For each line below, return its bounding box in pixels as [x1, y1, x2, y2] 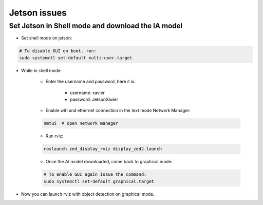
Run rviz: [45, 133, 64, 139]
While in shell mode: [21, 67, 62, 73]
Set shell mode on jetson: [21, 35, 73, 41]
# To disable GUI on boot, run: [19, 48, 97, 54]
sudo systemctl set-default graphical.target [43, 178, 154, 184]
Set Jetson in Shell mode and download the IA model [9, 21, 183, 30]
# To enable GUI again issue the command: [43, 172, 147, 177]
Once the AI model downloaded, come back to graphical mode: [45, 159, 173, 165]
